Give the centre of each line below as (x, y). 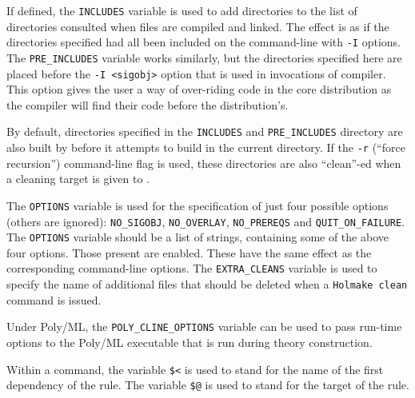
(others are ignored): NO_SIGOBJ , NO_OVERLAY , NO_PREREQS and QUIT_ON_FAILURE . (206, 221)
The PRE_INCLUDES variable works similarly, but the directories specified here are (204, 57)
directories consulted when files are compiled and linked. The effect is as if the (198, 26)
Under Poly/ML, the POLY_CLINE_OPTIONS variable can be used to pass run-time (204, 326)
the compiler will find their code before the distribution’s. (148, 104)
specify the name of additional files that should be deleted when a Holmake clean (207, 284)
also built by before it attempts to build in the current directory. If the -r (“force (206, 147)
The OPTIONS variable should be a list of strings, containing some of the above (198, 237)
